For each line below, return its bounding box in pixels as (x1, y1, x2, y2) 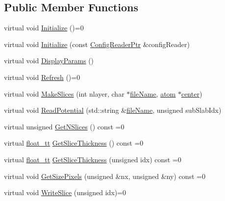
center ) (181, 88, 202, 99)
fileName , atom (130, 88, 176, 99)
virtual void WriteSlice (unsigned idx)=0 (4, 187, 126, 198)
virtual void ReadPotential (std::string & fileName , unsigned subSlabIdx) (4, 105, 222, 115)
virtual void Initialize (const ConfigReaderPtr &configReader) (4, 39, 190, 49)
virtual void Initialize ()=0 (4, 23, 84, 33)
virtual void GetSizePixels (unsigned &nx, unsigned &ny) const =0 (4, 171, 205, 181)
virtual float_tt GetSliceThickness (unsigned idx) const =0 (4, 154, 181, 164)
